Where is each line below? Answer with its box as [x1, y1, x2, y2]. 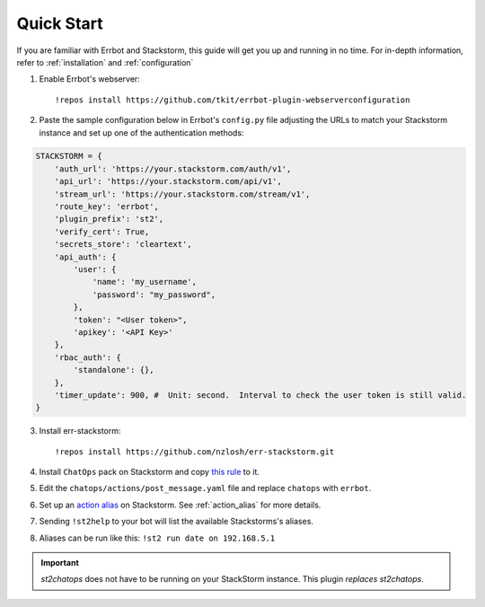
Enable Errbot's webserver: [39, 74, 141, 84]
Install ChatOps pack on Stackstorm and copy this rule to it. [39, 467, 260, 478]
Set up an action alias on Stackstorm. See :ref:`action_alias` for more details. [39, 499, 322, 510]
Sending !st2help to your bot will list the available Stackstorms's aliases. [39, 516, 314, 527]
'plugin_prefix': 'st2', [54, 214, 164, 224]
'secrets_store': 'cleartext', [54, 239, 192, 250]
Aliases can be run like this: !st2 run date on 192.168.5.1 [39, 532, 276, 543]
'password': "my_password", [92, 289, 216, 300]
